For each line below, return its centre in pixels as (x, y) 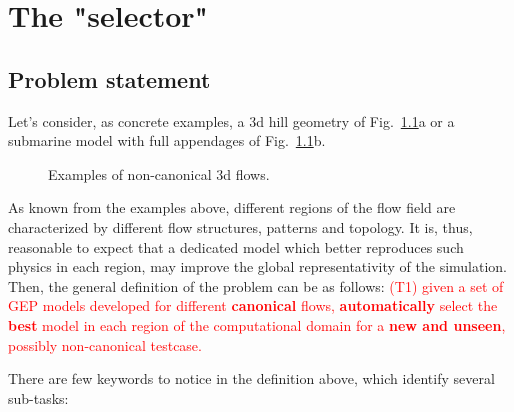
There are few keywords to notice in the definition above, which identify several (251, 378)
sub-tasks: (38, 397)
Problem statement (109, 78)
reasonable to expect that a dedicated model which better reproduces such (236, 246)
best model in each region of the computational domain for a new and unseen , (257, 324)
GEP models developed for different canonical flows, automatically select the (253, 305)
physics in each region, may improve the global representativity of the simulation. (258, 266)
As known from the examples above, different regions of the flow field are (232, 207)
